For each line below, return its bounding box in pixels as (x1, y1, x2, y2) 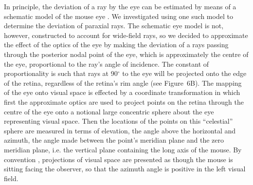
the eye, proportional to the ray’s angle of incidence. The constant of (4, 58, 209, 69)
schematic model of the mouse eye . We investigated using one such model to (4, 11, 233, 21)
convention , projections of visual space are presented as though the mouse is (4, 154, 233, 164)
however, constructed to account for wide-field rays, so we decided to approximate (4, 30, 248, 40)
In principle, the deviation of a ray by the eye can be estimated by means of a (4, 1, 236, 11)
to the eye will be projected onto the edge (122, 68, 247, 78)
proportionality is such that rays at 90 (4, 68, 118, 78)
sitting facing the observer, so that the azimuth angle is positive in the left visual (4, 164, 246, 174)
